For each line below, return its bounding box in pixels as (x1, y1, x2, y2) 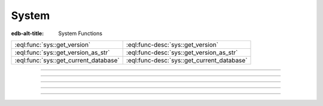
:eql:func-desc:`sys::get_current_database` (126, 56, 248, 64)
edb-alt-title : (11, 30, 44, 37)
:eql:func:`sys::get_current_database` (14, 56, 120, 64)
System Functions (58, 30, 103, 37)
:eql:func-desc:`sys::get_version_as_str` (126, 48, 238, 57)
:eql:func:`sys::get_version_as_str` (14, 48, 110, 57)
